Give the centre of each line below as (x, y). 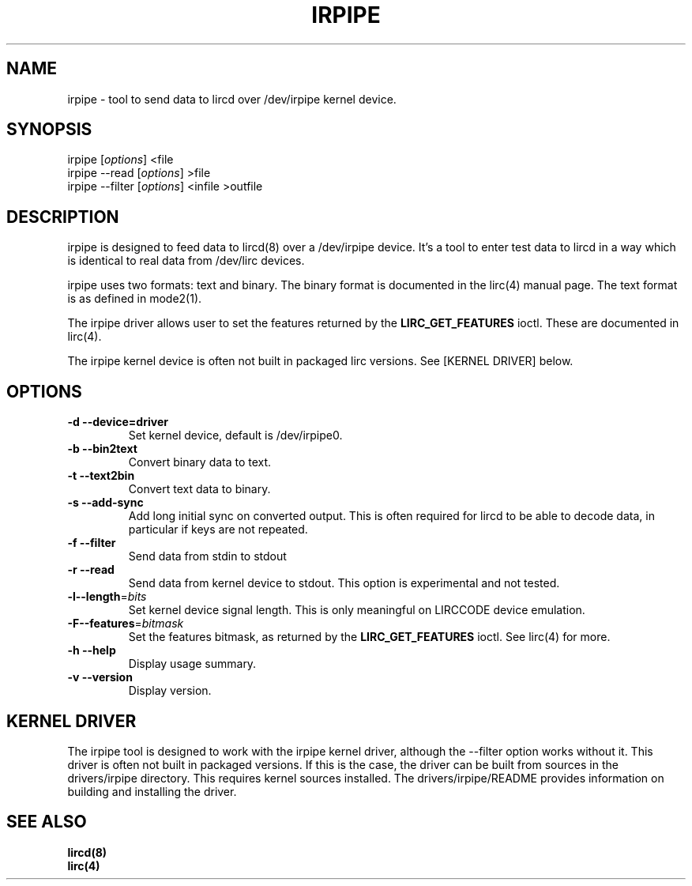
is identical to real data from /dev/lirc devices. (186, 261)
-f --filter (92, 543)
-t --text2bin (101, 476)
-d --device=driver (118, 422)
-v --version (100, 677)
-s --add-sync (105, 503)
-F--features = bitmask (126, 624)
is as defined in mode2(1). (135, 299)
